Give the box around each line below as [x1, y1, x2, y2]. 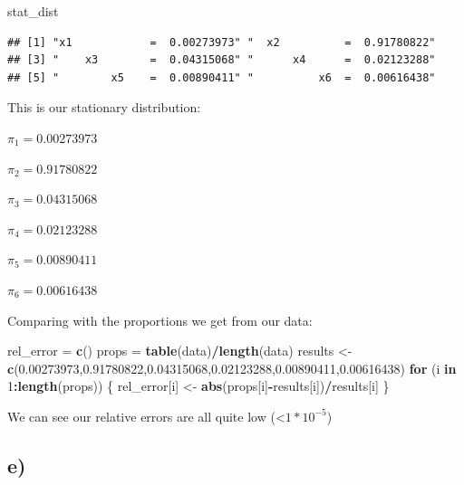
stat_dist [7, 2, 59, 20]
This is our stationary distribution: [7, 98, 201, 117]
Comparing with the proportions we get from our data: [7, 310, 313, 329]
